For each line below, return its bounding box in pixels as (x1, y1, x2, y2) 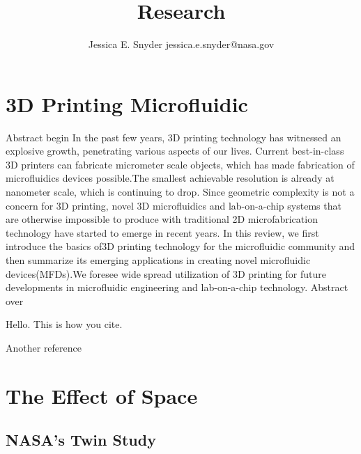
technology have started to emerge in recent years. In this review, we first (6, 225, 319, 240)
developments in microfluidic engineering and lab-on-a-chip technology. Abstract (6, 280, 348, 295)
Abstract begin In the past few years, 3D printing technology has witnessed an (6, 130, 341, 144)
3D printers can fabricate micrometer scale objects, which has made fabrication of (6, 157, 355, 171)
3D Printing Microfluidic (6, 89, 248, 118)
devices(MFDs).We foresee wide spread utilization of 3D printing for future (6, 266, 327, 281)
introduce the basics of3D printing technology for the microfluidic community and (6, 239, 355, 253)
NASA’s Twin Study (6, 429, 156, 451)
